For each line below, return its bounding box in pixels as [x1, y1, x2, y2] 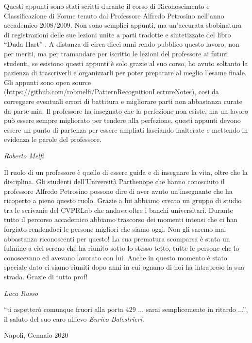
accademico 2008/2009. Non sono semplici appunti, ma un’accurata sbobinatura [4, 20, 242, 30]
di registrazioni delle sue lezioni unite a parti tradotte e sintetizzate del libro [4, 29, 231, 39]
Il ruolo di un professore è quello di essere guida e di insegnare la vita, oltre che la [4, 167, 248, 177]
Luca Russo [4, 288, 38, 298]
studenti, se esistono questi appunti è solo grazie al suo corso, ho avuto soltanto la [4, 58, 248, 68]
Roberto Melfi [4, 150, 44, 160]
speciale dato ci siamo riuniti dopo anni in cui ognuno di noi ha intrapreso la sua [4, 262, 245, 272]
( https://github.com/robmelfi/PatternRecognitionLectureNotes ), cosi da [4, 86, 219, 97]
